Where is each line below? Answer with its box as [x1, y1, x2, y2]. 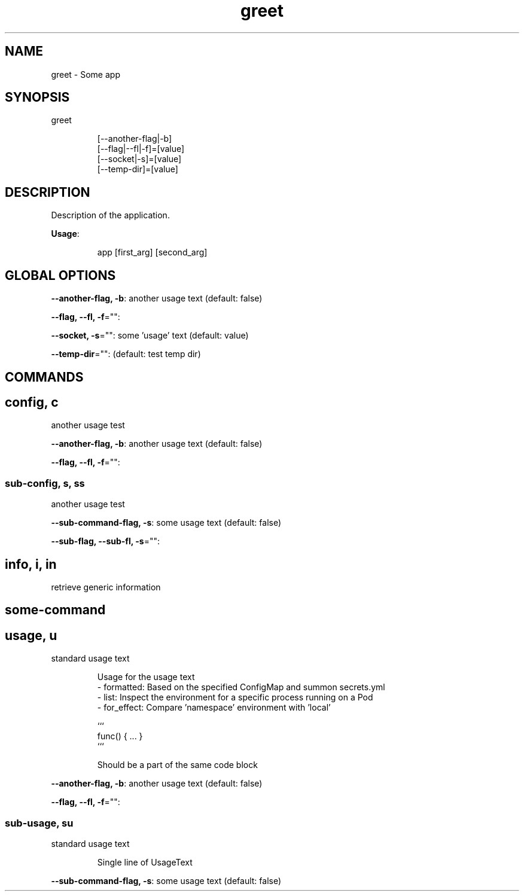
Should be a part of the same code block [97, 760, 258, 770]
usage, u [5, 627, 57, 643]
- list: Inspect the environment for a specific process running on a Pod [97, 692, 373, 703]
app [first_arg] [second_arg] [97, 247, 208, 258]
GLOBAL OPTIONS [5, 267, 116, 283]
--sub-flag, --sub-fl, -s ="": [51, 536, 160, 547]
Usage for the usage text [97, 672, 195, 682]
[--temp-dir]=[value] [97, 164, 178, 175]
